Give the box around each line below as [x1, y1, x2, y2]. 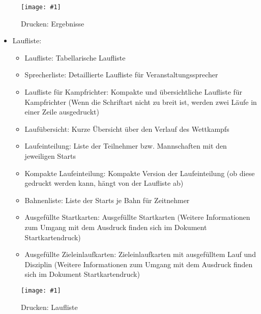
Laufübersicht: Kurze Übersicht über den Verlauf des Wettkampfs [24, 123, 229, 134]
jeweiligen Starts [24, 151, 76, 161]
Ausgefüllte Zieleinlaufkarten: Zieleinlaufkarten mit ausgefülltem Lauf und [24, 249, 256, 260]
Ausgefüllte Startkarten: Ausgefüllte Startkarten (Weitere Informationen [24, 212, 250, 222]
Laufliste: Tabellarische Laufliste [24, 52, 126, 63]
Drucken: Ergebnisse [21, 18, 84, 28]
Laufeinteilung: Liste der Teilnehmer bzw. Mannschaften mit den [24, 140, 227, 151]
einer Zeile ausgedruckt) [24, 106, 99, 117]
